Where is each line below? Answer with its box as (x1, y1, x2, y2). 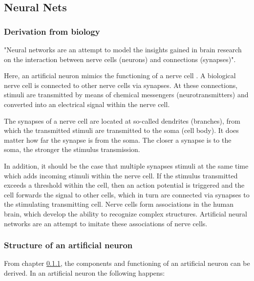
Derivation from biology (4, 25, 100, 37)
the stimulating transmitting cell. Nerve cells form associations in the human (4, 199, 233, 209)
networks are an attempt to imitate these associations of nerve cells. (4, 218, 208, 228)
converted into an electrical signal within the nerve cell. (4, 99, 170, 109)
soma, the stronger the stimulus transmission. (4, 144, 140, 154)
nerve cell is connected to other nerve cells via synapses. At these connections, (4, 80, 238, 90)
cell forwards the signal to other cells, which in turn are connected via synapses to (4, 189, 250, 199)
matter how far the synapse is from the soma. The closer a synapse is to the (4, 134, 232, 145)
